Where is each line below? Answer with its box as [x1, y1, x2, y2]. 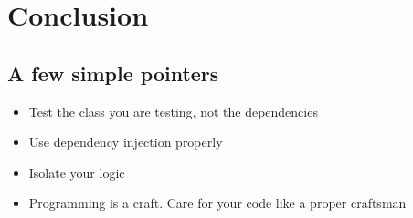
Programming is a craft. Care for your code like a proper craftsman [28, 193, 407, 213]
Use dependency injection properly [28, 132, 223, 151]
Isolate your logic [28, 162, 125, 182]
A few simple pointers [7, 58, 219, 87]
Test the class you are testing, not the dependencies [28, 101, 318, 120]
